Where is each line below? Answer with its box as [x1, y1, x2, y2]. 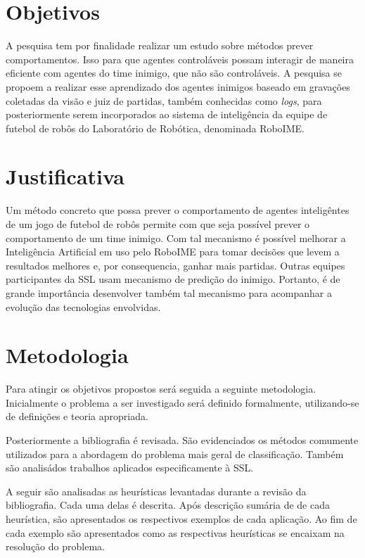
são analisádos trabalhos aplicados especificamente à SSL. [6, 460, 254, 475]
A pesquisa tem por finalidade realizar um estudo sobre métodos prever [6, 38, 314, 53]
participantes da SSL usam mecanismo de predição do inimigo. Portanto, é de [6, 272, 340, 286]
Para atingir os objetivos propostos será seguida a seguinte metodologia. [6, 381, 316, 396]
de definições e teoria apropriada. [6, 409, 148, 424]
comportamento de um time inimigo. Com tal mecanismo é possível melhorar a [6, 230, 346, 245]
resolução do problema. [6, 539, 105, 554]
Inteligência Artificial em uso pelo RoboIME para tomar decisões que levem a [6, 244, 340, 259]
